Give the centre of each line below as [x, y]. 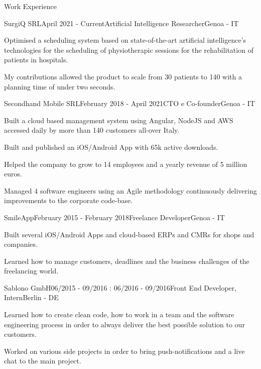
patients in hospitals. [36, 60]
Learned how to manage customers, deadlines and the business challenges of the [127, 261]
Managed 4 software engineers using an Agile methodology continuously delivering [130, 190]
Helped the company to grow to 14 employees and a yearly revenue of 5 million [126, 164]
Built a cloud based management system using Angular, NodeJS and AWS [119, 120]
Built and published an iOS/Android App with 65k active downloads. [111, 147]
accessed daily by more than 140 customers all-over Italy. [92, 130]
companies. [21, 244]
